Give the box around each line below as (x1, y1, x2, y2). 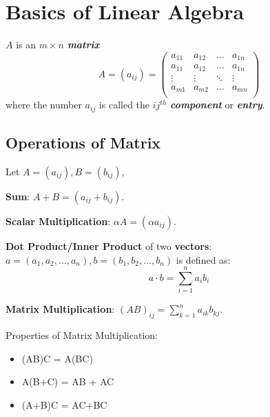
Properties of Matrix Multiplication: (6, 328, 158, 342)
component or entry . (170, 97, 265, 112)
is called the (98, 97, 150, 112)
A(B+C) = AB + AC (21, 374, 114, 389)
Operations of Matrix (6, 132, 161, 153)
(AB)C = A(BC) (21, 351, 93, 365)
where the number (6, 97, 82, 112)
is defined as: (176, 252, 231, 266)
